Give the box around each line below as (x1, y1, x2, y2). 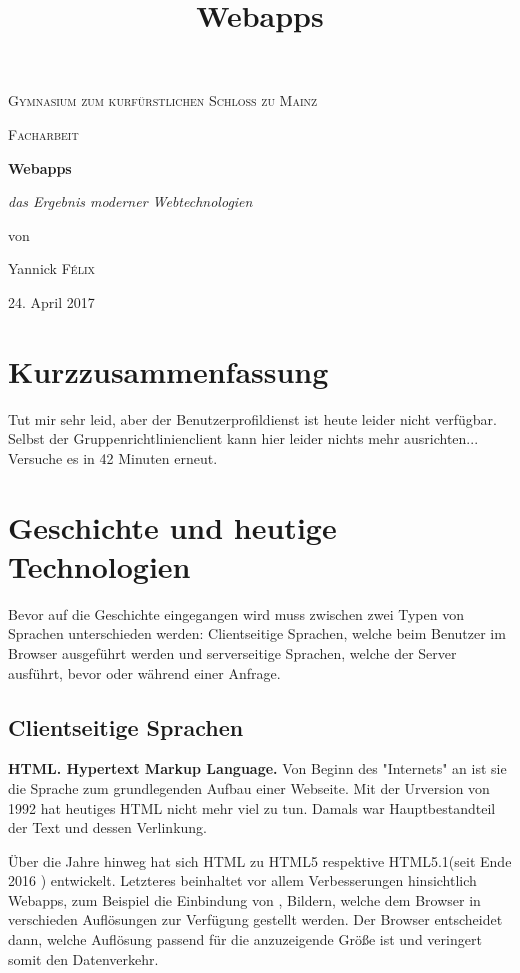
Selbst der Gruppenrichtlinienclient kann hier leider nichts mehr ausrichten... (8, 428, 479, 449)
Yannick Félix (8, 258, 95, 279)
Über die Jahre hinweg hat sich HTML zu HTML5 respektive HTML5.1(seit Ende (8, 850, 512, 871)
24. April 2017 (8, 291, 95, 312)
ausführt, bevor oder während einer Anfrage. (8, 662, 281, 683)
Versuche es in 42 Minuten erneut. (8, 447, 218, 468)
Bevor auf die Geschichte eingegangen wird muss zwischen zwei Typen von (8, 603, 464, 624)
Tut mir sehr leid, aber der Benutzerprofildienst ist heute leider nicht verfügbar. (8, 408, 497, 429)
